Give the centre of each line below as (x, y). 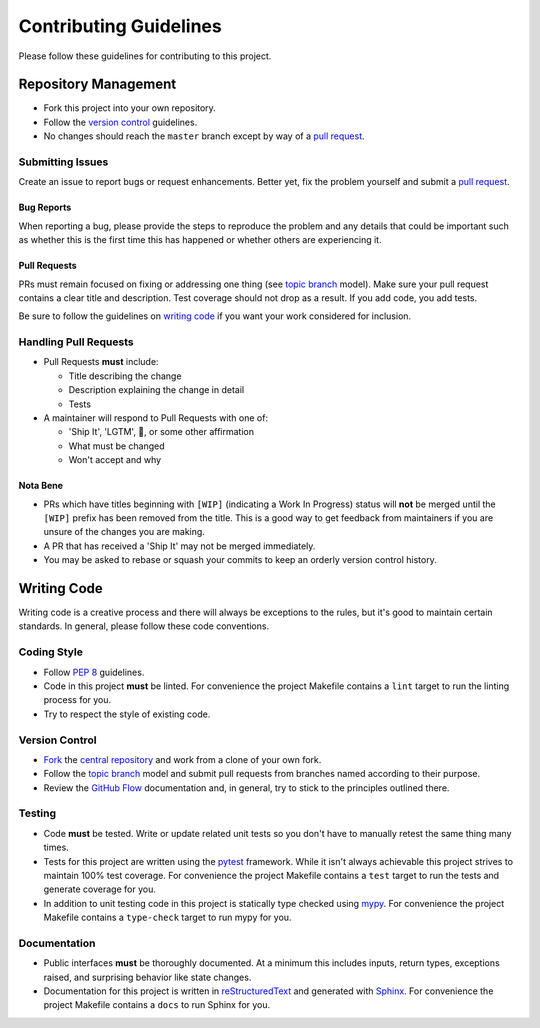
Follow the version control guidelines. (120, 122)
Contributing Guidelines (120, 26)
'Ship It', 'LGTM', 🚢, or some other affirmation (161, 432)
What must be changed (116, 446)
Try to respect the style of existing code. (127, 714)
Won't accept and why (115, 460)
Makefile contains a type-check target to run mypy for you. (167, 917)
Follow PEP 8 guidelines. (94, 672)
